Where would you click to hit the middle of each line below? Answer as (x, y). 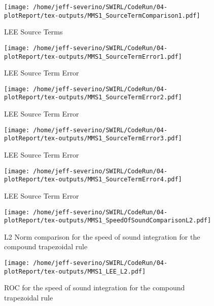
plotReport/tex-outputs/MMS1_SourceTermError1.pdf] (93, 56)
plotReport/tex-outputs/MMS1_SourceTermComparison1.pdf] (102, 15)
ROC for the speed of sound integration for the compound (95, 288)
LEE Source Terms (33, 32)
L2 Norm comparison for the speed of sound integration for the (102, 236)
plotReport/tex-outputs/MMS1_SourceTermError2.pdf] (93, 98)
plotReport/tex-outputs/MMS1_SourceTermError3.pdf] (93, 139)
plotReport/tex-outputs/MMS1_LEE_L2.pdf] (75, 271)
